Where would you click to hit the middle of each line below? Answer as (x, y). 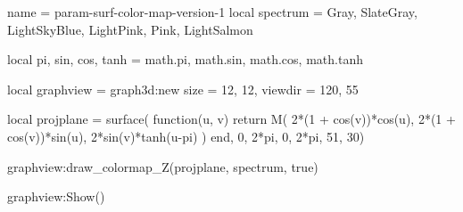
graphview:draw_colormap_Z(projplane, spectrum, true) (163, 166)
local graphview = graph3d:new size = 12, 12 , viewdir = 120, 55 (183, 89)
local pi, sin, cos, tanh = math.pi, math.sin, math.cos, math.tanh (185, 59)
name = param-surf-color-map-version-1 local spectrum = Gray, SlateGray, (212, 12)
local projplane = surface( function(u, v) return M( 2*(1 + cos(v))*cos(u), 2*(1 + (231, 119)
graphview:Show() (56, 196)
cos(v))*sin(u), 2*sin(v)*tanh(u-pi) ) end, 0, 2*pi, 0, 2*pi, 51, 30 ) (186, 136)
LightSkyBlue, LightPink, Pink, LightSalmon (130, 29)
